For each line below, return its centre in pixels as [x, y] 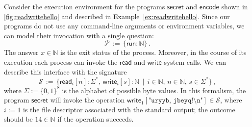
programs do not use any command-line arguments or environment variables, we [124, 26]
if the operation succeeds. [96, 119]
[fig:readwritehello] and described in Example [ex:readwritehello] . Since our [117, 16]
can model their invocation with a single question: [79, 35]
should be [18, 119]
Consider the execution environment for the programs [85, 6]
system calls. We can [195, 62]
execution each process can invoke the [61, 62]
